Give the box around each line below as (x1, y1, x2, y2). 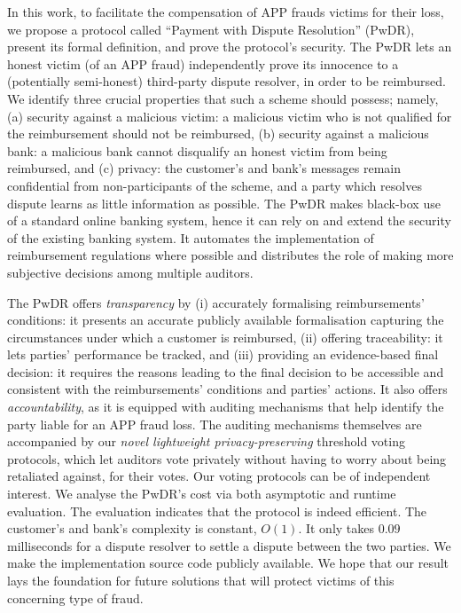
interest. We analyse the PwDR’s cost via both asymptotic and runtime (7, 484, 396, 503)
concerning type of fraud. (7, 588, 144, 607)
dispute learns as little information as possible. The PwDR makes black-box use (7, 193, 441, 212)
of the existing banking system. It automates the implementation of (7, 228, 374, 247)
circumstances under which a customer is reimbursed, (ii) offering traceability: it (7, 327, 443, 346)
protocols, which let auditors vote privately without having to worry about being (7, 449, 447, 468)
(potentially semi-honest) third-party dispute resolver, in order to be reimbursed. (7, 72, 447, 90)
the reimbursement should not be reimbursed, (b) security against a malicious (7, 124, 429, 143)
